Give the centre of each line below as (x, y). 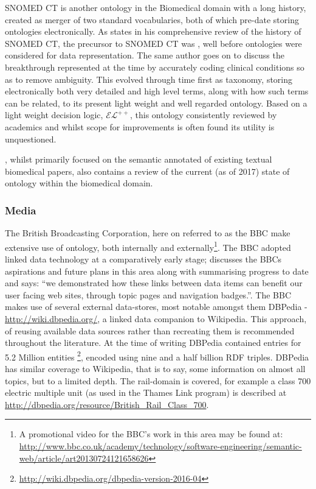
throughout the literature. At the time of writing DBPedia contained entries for (153, 343)
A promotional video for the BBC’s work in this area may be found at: (151, 434)
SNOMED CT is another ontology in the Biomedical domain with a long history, (156, 7)
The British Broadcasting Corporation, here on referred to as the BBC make (148, 233)
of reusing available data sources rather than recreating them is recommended (150, 330)
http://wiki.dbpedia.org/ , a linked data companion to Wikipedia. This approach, (156, 318)
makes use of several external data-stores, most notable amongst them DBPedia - (156, 307)
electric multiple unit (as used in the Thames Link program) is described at (146, 392)
